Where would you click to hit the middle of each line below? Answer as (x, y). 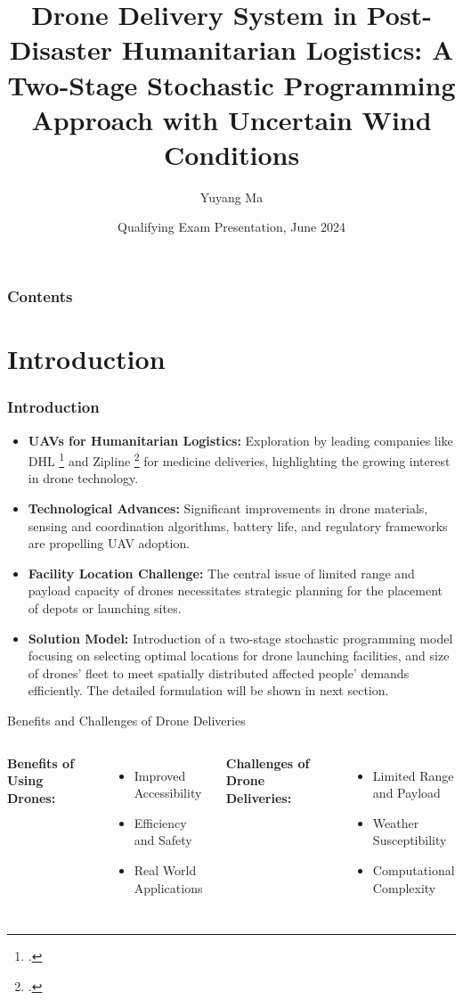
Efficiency (160, 822)
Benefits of (41, 762)
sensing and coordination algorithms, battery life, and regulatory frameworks (238, 525)
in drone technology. (83, 478)
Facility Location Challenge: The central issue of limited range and (221, 573)
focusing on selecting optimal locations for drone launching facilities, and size (239, 656)
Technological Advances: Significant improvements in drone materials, (228, 508)
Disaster (61, 49)
